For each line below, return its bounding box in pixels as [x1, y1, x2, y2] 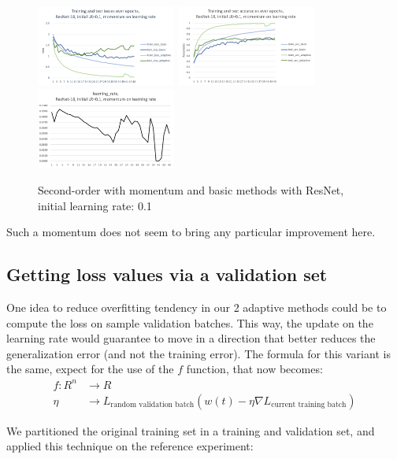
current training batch [271, 401, 347, 409]
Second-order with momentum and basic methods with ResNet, [38, 182, 344, 198]
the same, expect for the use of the [6, 361, 174, 377]
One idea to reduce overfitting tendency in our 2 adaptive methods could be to [6, 299, 387, 316]
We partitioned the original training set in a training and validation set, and [6, 422, 375, 439]
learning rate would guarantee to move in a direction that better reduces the [6, 330, 376, 346]
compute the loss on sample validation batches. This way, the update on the [6, 314, 373, 331]
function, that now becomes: [186, 361, 323, 377]
